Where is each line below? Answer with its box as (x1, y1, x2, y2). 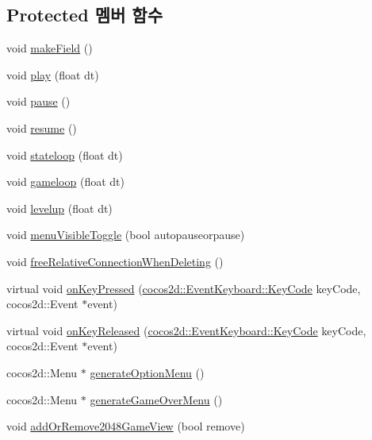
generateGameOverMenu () (90, 391, 223, 407)
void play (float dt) (6, 66, 99, 83)
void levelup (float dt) (6, 199, 113, 216)
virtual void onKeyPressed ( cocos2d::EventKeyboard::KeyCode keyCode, (6, 280, 361, 296)
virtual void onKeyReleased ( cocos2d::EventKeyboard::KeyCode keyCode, (6, 322, 366, 338)
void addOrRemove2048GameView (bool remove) (6, 418, 245, 434)
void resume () (6, 119, 77, 136)
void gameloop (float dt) (6, 173, 125, 190)
